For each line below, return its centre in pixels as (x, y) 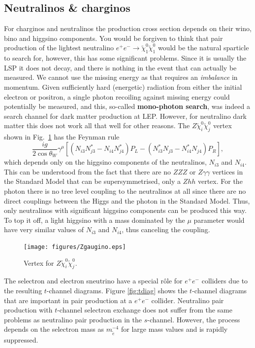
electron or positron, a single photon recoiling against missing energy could (117, 96)
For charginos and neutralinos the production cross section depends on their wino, (128, 28)
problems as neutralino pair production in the (73, 319)
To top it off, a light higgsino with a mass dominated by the (95, 220)
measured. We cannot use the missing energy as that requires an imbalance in (121, 77)
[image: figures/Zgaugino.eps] (75, 247)
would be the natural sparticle (203, 48)
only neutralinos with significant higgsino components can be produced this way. (125, 210)
